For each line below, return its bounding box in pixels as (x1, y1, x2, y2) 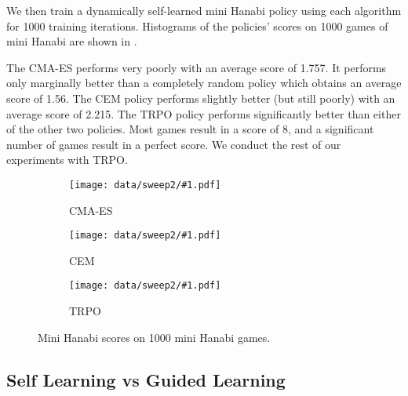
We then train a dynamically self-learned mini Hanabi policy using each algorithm (6, 2, 402, 18)
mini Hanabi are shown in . (6, 33, 137, 49)
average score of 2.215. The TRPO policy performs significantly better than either (6, 105, 401, 122)
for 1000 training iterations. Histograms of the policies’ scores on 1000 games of (6, 17, 388, 34)
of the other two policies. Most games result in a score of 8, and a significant (6, 121, 374, 137)
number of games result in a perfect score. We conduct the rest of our (6, 136, 341, 152)
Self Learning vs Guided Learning (6, 367, 286, 391)
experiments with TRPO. (6, 151, 128, 168)
